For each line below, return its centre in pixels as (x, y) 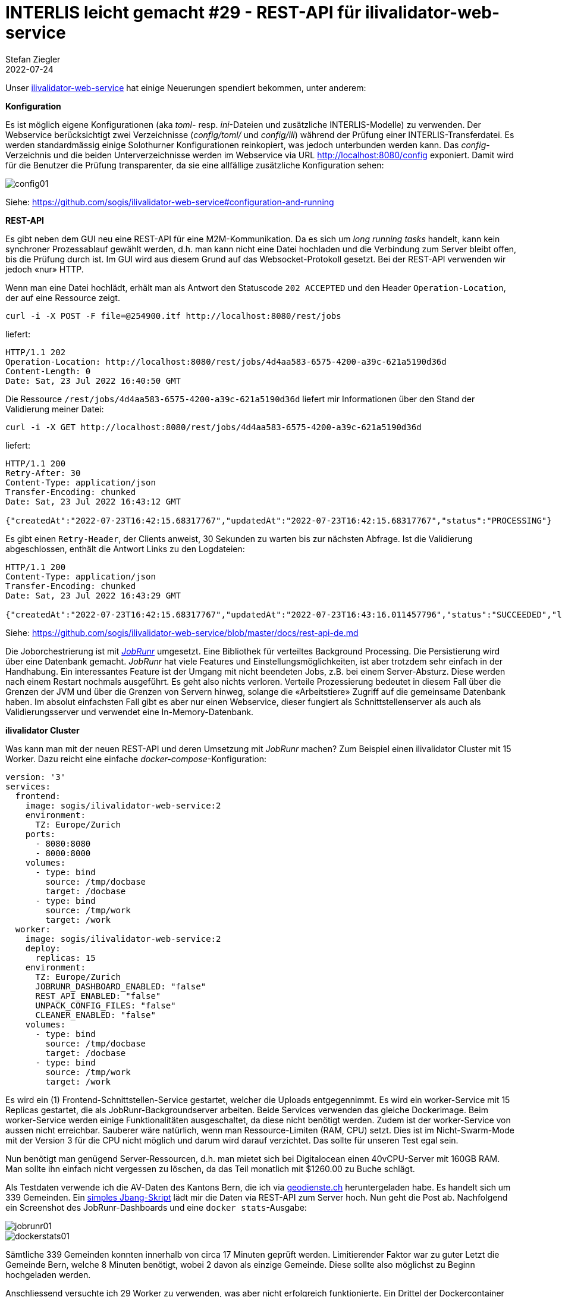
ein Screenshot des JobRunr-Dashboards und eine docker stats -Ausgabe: (156, 1207)
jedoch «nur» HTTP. (45, 269)
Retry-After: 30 (43, 473)
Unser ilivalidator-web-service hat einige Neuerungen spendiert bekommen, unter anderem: (186, 87)
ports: (40, 834)
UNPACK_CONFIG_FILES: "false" (106, 1005)
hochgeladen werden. (48, 1274)
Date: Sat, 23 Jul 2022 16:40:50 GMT (93, 380)
